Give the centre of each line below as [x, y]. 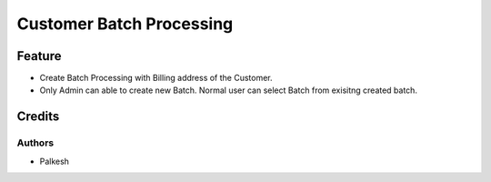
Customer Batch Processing [125, 24]
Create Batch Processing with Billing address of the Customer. [156, 78]
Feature [39, 56]
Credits [38, 117]
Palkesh [55, 161]
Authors [35, 143]
